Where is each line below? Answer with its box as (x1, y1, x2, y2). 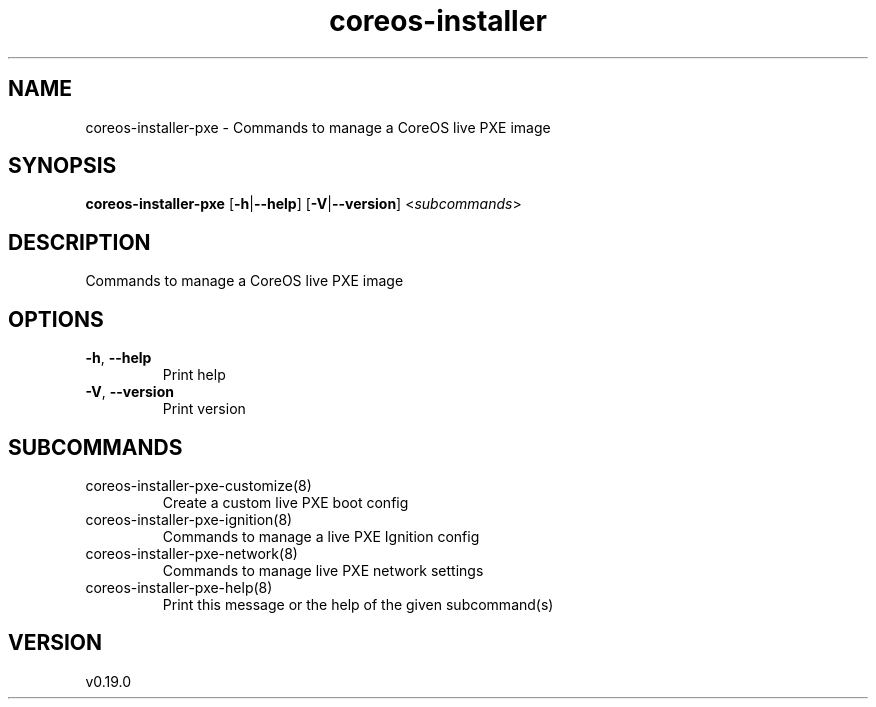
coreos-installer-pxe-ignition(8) (85, 510, 293, 528)
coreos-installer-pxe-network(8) (85, 544, 298, 562)
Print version (162, 400, 246, 418)
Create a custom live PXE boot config (162, 493, 409, 511)
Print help (162, 366, 226, 384)
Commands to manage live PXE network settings (162, 561, 484, 579)
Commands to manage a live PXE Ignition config (162, 527, 480, 545)
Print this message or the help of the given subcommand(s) (162, 595, 554, 613)
